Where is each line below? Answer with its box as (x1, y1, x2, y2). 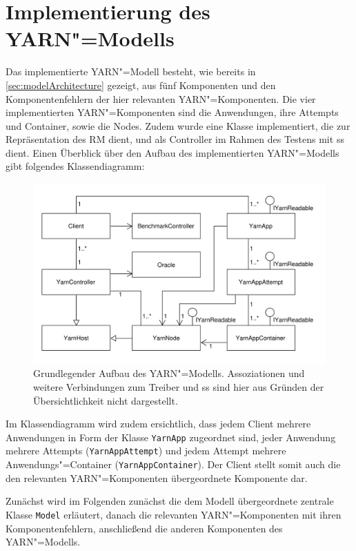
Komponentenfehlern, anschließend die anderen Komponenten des (6, 521, 283, 535)
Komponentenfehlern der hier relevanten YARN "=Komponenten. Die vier (6, 91, 316, 106)
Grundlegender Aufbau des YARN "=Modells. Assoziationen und (33, 366, 305, 380)
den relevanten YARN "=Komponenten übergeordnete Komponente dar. (6, 470, 308, 485)
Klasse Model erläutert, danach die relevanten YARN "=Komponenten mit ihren (6, 507, 342, 521)
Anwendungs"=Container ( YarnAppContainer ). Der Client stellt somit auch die (6, 457, 341, 472)
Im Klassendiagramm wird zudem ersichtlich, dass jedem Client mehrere (6, 416, 311, 431)
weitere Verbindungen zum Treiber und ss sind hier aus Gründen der (33, 379, 324, 394)
